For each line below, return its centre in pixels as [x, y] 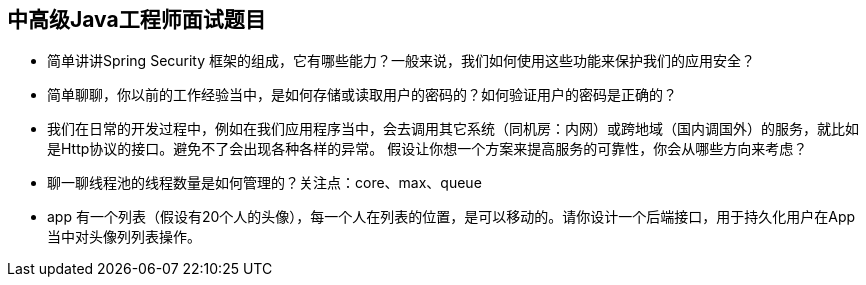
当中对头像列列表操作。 [124, 237]
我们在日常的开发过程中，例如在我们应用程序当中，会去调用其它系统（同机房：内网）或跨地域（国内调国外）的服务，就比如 [453, 129]
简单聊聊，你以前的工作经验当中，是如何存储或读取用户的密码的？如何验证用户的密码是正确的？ [362, 95]
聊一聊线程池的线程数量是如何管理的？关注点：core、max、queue [264, 183]
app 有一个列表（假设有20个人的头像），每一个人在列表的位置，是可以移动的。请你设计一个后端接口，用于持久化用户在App [451, 217]
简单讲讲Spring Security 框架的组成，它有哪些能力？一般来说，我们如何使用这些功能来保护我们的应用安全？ [401, 61]
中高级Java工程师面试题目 [136, 19]
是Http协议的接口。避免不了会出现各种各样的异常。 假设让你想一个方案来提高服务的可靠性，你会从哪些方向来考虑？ [427, 149]
